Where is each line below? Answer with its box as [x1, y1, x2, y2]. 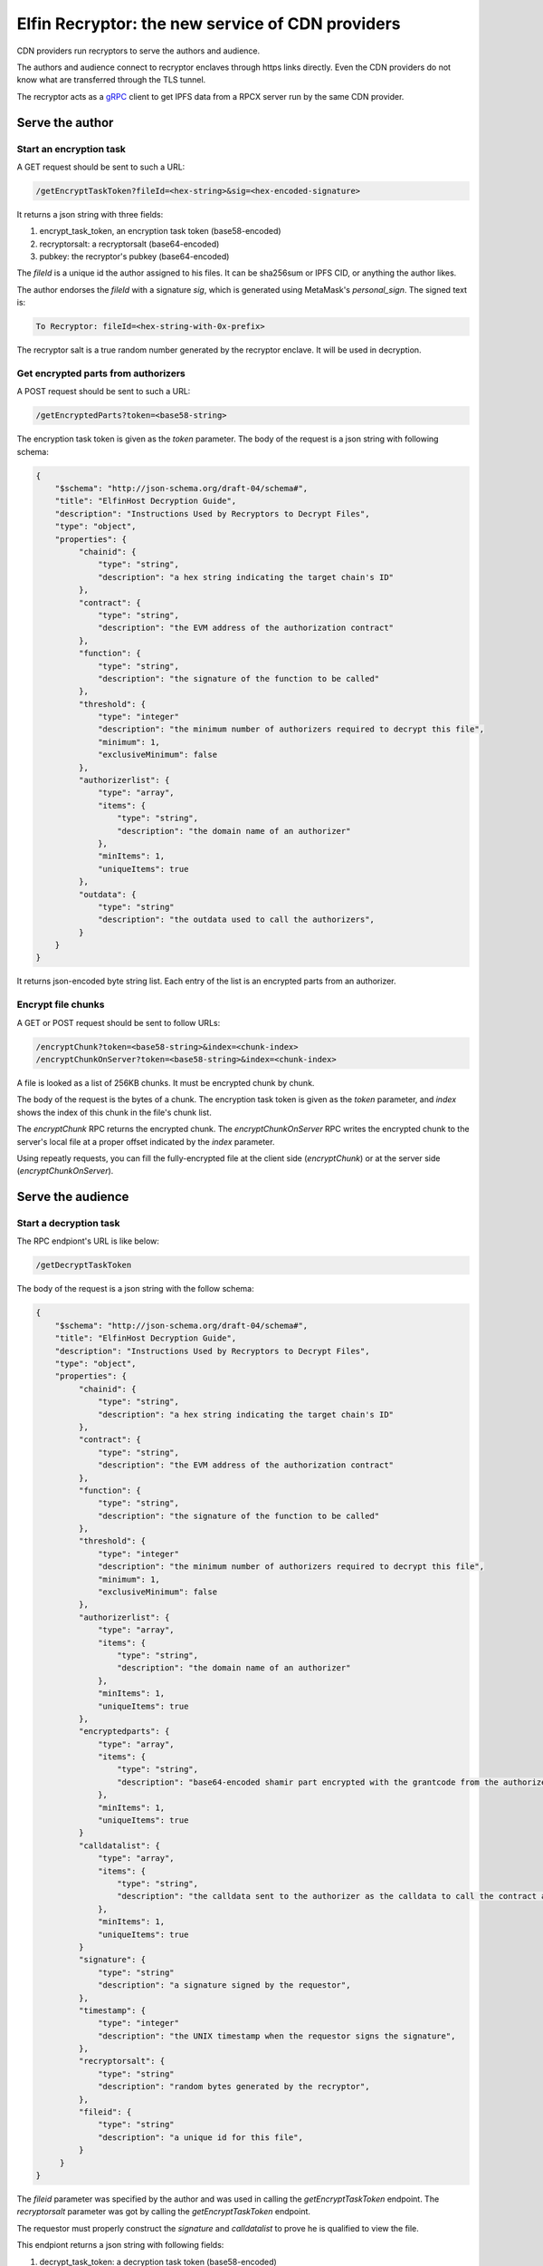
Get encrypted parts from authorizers [16, 367, 186, 380]
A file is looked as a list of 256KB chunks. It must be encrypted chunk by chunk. [16, 1077, 315, 1088]
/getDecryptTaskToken [35, 1260, 132, 1271]
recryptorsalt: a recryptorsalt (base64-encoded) [39, 238, 220, 249]
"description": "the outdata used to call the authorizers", [98, 915, 376, 925]
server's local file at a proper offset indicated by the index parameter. [16, 1136, 275, 1147]
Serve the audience [16, 1189, 129, 1205]
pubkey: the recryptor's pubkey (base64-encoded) [39, 251, 230, 262]
